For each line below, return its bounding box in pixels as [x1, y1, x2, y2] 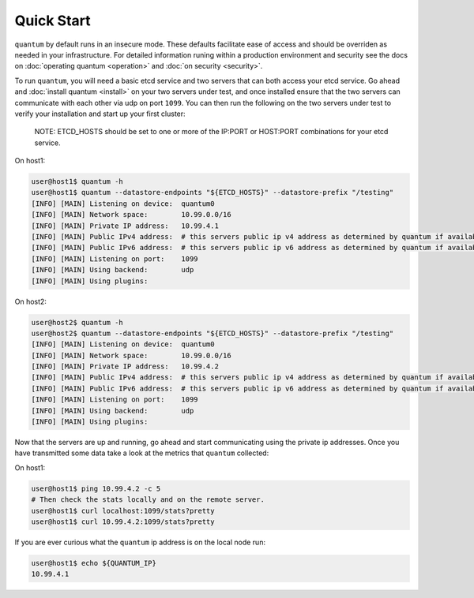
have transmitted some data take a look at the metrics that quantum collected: [14, 448, 269, 458]
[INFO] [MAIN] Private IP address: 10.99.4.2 [31, 362, 219, 371]
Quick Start [14, 12, 91, 29]
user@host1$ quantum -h [31, 178, 124, 186]
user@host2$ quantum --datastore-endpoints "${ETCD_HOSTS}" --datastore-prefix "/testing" [31, 328, 394, 338]
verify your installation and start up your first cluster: [14, 109, 186, 118]
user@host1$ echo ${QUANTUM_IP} [31, 559, 157, 567]
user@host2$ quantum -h [31, 318, 124, 327]
